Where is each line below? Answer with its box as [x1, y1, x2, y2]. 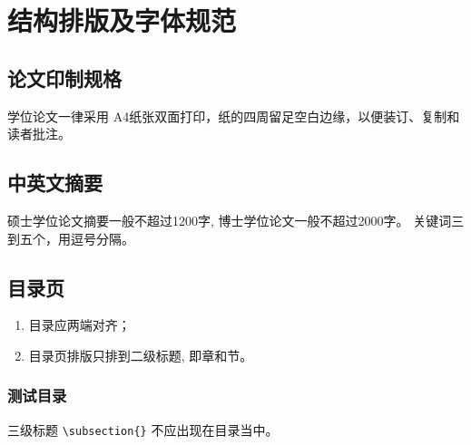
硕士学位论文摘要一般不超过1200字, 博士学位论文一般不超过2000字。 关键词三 [7, 210, 465, 229]
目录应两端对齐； [28, 315, 131, 334]
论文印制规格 [7, 63, 122, 92]
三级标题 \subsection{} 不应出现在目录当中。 [7, 420, 279, 439]
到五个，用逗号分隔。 [7, 228, 134, 247]
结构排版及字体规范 [7, 2, 237, 39]
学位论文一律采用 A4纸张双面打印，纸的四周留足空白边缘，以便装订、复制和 [7, 106, 460, 125]
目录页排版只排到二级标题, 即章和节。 [28, 345, 253, 364]
